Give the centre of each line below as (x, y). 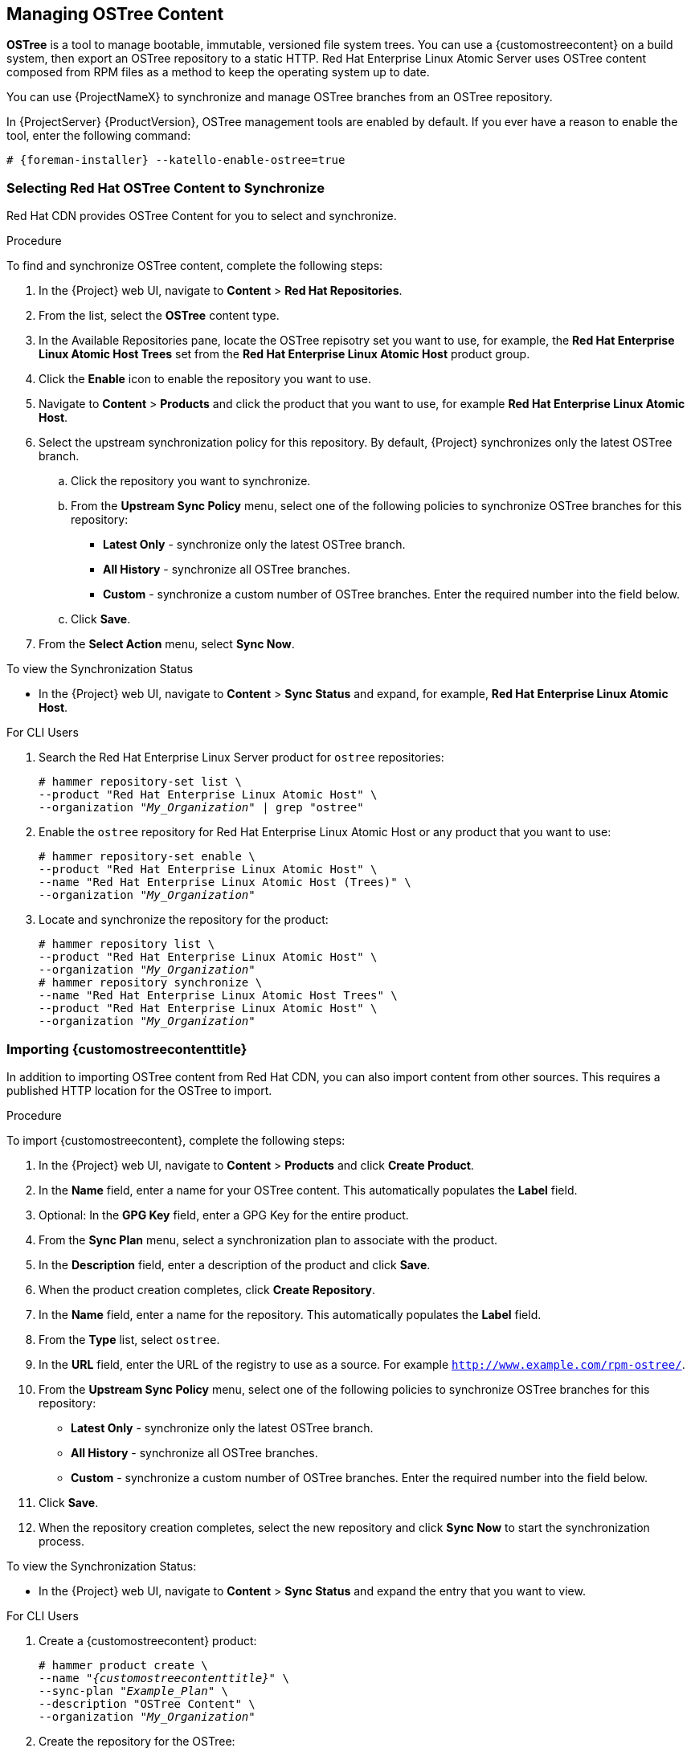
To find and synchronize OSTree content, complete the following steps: (195, 266)
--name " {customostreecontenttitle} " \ (164, 1678)
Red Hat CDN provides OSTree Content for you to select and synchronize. (202, 216)
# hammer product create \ (123, 1665)
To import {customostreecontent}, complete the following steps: (176, 1140)
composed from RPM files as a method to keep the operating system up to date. (218, 72)
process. (61, 1541)
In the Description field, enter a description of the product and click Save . (235, 1264)
